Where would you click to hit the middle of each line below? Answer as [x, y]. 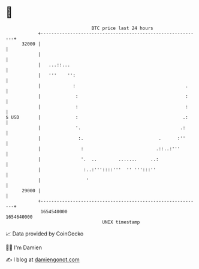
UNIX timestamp [121, 222]
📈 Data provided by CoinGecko [45, 234]
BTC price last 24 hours [122, 28]
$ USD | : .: [97, 117]
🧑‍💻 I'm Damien [24, 247]
